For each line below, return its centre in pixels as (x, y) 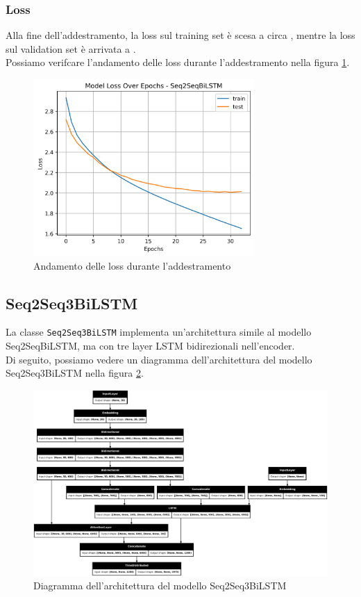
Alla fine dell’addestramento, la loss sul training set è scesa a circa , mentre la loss (180, 35)
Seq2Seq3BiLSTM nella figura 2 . (75, 373)
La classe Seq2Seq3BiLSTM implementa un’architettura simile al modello (159, 332)
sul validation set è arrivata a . (71, 48)
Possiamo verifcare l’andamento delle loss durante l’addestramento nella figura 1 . (178, 62)
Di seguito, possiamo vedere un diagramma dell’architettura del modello (159, 359)
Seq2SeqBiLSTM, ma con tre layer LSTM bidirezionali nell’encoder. (150, 346)
